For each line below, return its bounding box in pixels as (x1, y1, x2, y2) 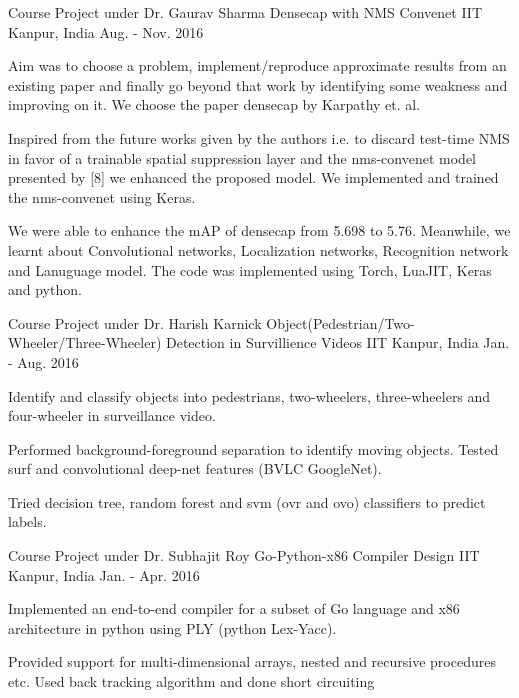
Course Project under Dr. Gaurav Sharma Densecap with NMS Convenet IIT (8, 2, 482, 22)
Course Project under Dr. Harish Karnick (8, 312, 262, 333)
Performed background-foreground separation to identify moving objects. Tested (8, 438, 499, 459)
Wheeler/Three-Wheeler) (8, 332, 162, 353)
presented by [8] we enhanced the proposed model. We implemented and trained (8, 167, 499, 188)
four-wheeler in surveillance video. (8, 405, 216, 426)
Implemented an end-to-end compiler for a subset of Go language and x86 (8, 598, 460, 619)
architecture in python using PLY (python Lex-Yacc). (8, 617, 337, 638)
